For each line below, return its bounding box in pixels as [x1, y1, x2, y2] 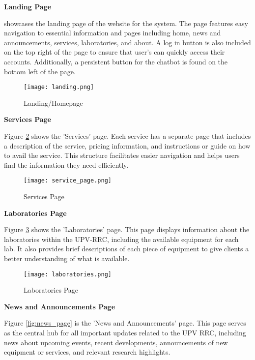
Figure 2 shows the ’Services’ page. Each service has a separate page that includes [4, 131, 251, 141]
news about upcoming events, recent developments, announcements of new [4, 337, 228, 347]
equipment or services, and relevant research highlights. [4, 347, 170, 357]
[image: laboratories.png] [24, 270, 112, 278]
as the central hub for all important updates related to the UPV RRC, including [4, 328, 246, 338]
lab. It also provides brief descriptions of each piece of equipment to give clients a [4, 243, 249, 254]
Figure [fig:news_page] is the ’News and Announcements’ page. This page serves [4, 318, 246, 328]
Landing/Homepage [24, 97, 83, 108]
